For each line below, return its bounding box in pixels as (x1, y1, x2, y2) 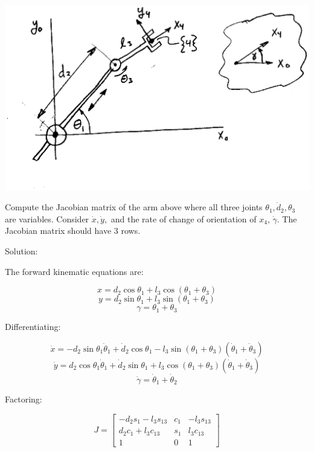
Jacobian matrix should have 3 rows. (5, 224, 141, 237)
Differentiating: (5, 320, 61, 333)
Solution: (5, 245, 38, 257)
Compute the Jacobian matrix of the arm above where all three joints (5, 201, 263, 213)
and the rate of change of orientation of (111, 212, 257, 225)
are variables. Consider (5, 212, 89, 225)
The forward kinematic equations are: (5, 265, 144, 277)
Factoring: (5, 393, 42, 405)
